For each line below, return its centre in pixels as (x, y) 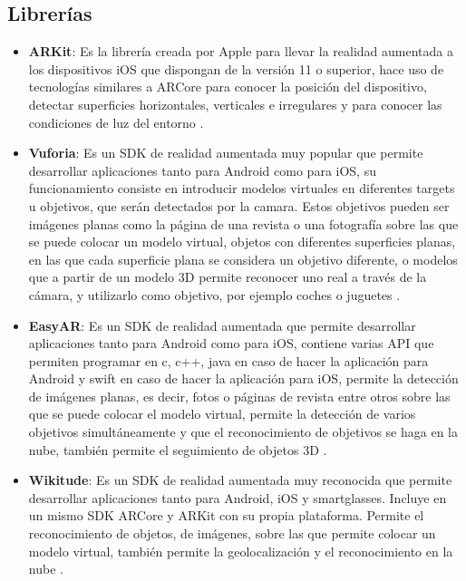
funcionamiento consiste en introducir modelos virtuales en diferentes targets (242, 188)
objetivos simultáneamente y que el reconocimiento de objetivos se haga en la (243, 432)
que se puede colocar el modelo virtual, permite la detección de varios (222, 414)
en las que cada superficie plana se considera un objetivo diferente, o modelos (243, 259)
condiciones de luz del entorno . (116, 122)
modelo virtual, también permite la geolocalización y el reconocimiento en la (241, 551)
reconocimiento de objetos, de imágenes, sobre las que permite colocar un (232, 533)
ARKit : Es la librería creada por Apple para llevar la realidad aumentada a (241, 51)
